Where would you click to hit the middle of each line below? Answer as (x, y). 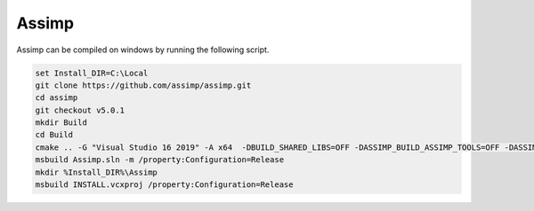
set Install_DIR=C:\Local (92, 73)
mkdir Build (61, 123)
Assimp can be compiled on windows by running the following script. (143, 50)
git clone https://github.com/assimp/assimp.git (143, 85)
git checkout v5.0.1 (80, 110)
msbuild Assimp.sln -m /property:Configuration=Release (160, 160)
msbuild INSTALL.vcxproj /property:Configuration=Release (164, 185)
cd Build (54, 135)
